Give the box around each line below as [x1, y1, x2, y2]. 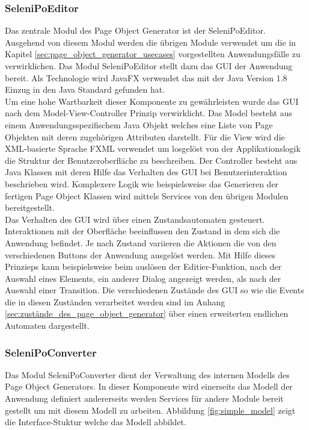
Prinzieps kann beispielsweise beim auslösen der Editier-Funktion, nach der [5, 260, 282, 273]
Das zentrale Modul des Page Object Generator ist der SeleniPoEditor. [5, 24, 266, 37]
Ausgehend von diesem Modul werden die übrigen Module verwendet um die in [5, 36, 296, 48]
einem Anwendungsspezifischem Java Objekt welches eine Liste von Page [5, 118, 273, 131]
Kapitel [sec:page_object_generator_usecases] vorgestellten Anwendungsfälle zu [5, 48, 301, 60]
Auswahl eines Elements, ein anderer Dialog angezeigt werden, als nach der [5, 272, 281, 284]
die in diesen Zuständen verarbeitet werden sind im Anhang [5, 295, 225, 308]
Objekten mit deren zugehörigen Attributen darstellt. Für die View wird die [5, 130, 285, 143]
